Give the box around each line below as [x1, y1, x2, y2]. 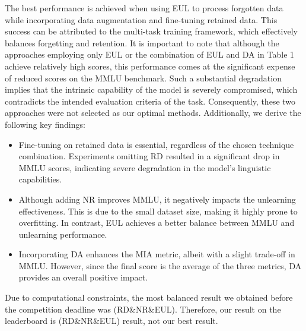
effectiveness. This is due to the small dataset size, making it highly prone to [18, 204, 298, 217]
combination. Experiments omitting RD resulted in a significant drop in [18, 150, 280, 162]
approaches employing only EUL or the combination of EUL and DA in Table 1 [5, 48, 295, 61]
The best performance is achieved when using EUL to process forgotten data [5, 2, 283, 14]
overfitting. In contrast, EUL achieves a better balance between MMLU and [18, 216, 295, 229]
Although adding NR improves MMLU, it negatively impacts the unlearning [18, 193, 296, 205]
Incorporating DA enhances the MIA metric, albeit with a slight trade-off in [18, 248, 295, 260]
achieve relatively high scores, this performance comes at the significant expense [5, 59, 295, 72]
